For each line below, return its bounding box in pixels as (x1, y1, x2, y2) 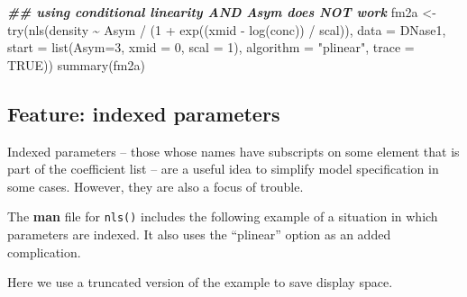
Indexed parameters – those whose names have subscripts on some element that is (7, 141, 460, 160)
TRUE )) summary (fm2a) (7, 55, 145, 74)
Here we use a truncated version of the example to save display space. (7, 273, 393, 292)
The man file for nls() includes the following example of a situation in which (7, 207, 438, 226)
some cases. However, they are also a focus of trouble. (7, 176, 304, 195)
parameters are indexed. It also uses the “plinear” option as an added (7, 225, 391, 244)
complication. (7, 242, 81, 261)
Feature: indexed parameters (7, 99, 280, 127)
